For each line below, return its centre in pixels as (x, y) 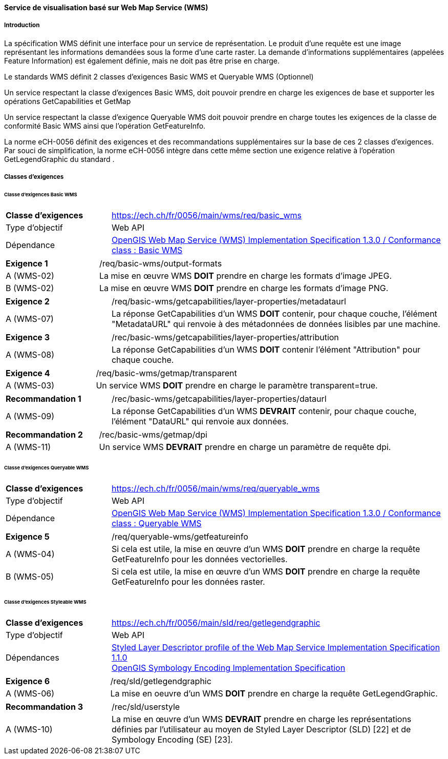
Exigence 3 (28, 337)
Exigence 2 (28, 301)
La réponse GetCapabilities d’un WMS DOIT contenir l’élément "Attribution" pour (266, 349)
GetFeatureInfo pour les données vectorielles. (199, 559)
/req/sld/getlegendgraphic (161, 681)
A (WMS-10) (29, 730)
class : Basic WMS (147, 250)
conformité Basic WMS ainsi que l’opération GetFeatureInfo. (105, 126)
